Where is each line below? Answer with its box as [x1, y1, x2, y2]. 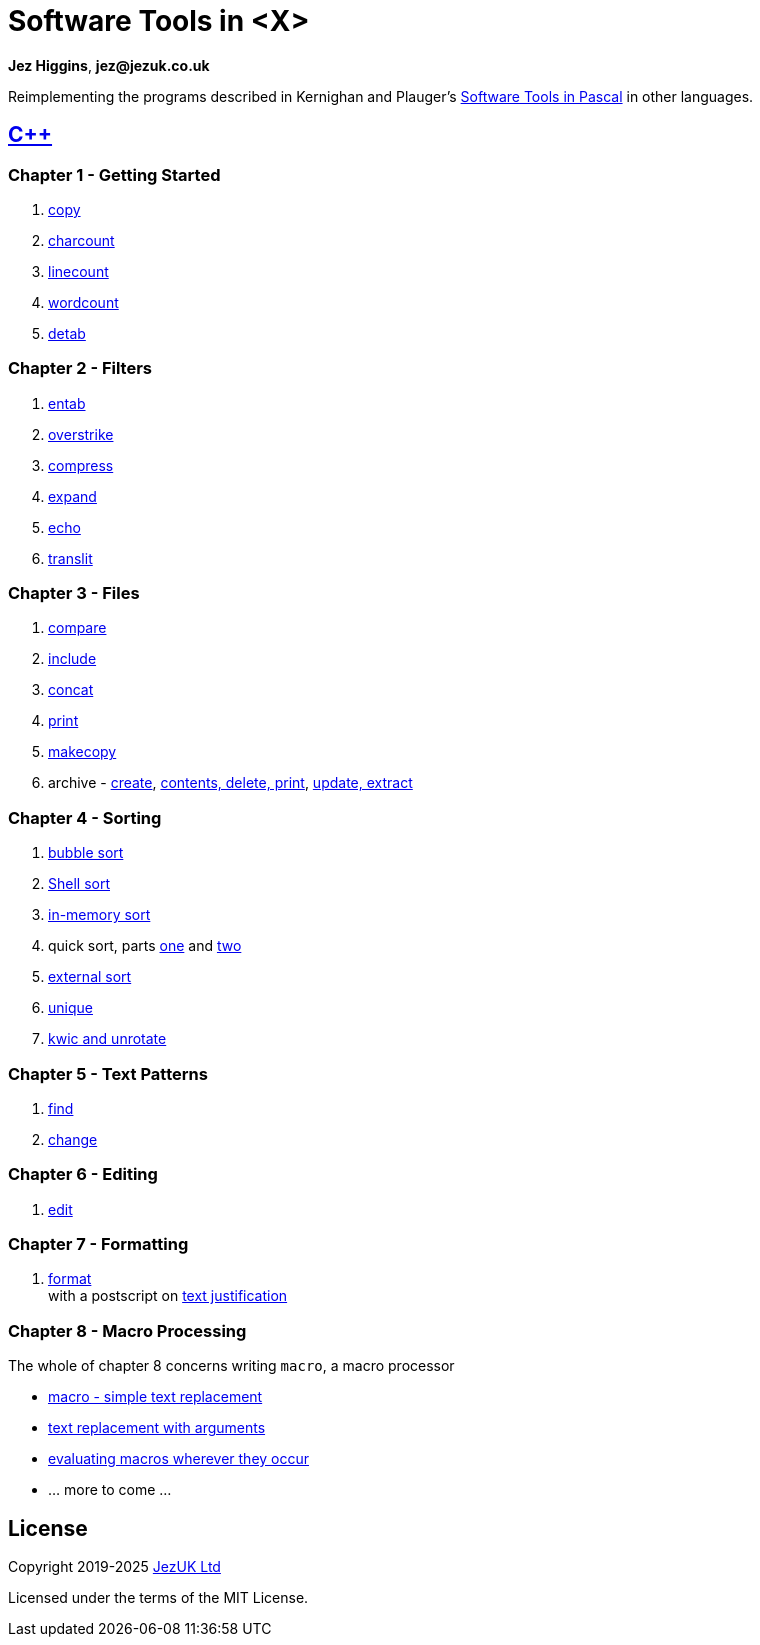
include [48, 650, 97, 668]
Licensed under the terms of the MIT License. [8, 1589, 309, 1607]
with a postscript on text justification [48, 1287, 288, 1305]
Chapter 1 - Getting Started [8, 164, 221, 185]
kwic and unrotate [48, 1030, 167, 1048]
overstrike [48, 425, 114, 443]
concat [48, 681, 94, 699]
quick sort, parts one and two [48, 937, 242, 955]
